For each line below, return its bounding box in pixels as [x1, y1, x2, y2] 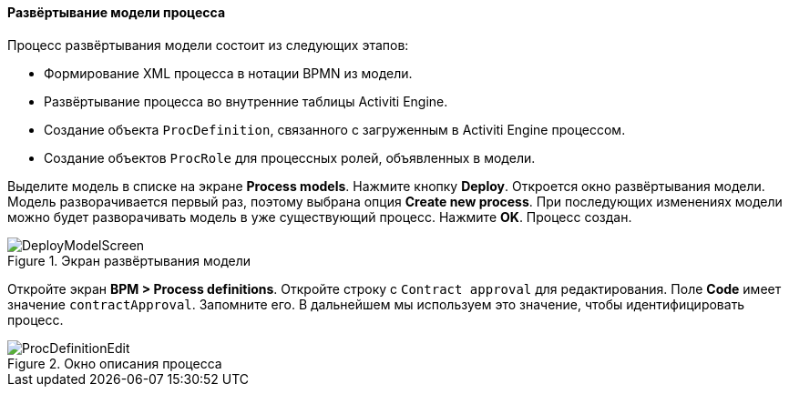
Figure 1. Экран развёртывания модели [7, 252, 251, 268]
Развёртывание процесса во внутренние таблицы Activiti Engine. [44, 93, 448, 109]
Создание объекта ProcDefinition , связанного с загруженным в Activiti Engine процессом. [44, 121, 626, 137]
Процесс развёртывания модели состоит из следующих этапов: [7, 36, 409, 53]
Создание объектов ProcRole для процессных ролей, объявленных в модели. [44, 149, 536, 166]
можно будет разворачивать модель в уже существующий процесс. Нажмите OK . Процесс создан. [7, 208, 632, 225]
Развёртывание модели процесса [7, 5, 226, 20]
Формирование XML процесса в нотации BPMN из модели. [44, 65, 413, 81]
